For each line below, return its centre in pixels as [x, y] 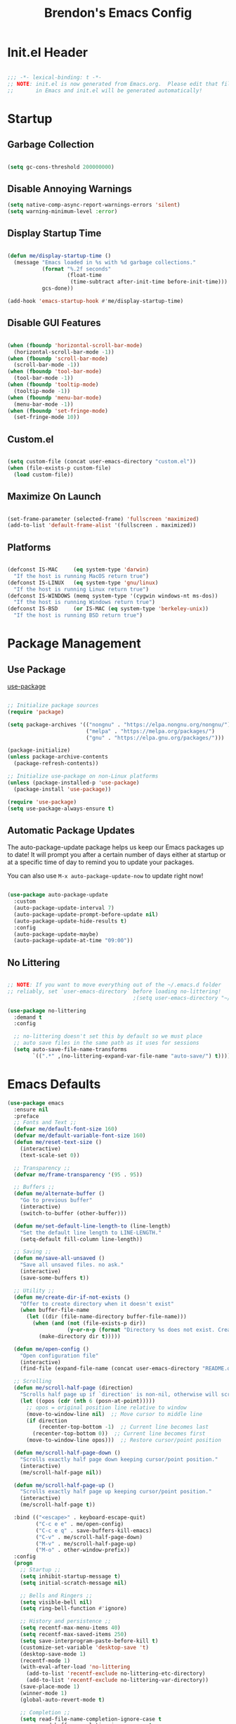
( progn [23, 1563]
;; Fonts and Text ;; [45, 1123]
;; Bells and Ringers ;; [56, 1595]
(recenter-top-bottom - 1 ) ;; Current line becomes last [124, 1427]
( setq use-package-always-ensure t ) [61, 809]
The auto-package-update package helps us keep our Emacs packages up [116, 847]
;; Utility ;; [34, 1291]
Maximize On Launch [54, 497]
